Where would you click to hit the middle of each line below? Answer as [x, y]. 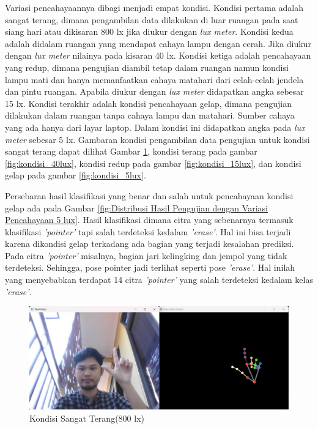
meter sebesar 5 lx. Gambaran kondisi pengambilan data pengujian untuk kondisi [157, 139]
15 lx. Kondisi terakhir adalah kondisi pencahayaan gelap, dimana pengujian [148, 103]
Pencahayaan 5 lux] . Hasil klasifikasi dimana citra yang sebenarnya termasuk [149, 220]
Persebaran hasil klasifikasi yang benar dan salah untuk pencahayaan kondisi [149, 195]
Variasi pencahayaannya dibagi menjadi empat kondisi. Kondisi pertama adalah [154, 7]
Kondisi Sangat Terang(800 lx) [87, 418]
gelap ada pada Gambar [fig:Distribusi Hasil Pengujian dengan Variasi [136, 207]
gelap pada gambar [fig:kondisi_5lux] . [76, 175]
